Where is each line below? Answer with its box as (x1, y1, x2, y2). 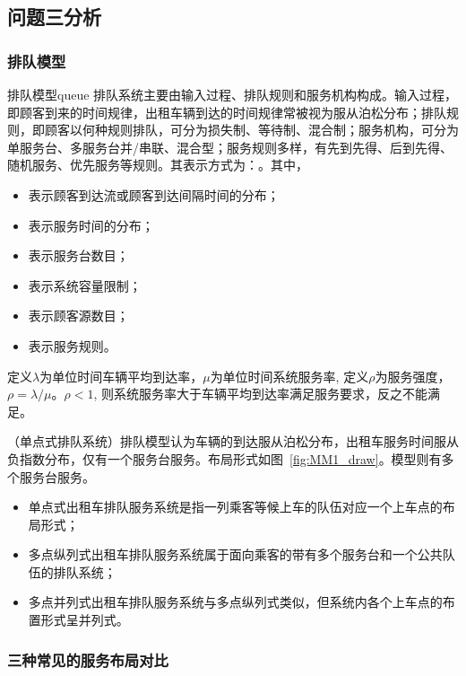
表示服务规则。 (28, 336, 116, 355)
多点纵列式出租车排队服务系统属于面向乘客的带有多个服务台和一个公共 (28, 545, 443, 564)
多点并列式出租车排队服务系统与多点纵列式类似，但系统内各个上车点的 (28, 593, 443, 611)
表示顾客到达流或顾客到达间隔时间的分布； (28, 185, 280, 204)
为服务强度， (375, 366, 451, 385)
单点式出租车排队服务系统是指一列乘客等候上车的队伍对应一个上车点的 (28, 497, 443, 516)
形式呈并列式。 (40, 610, 129, 629)
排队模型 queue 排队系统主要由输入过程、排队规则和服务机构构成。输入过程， (7, 85, 458, 103)
